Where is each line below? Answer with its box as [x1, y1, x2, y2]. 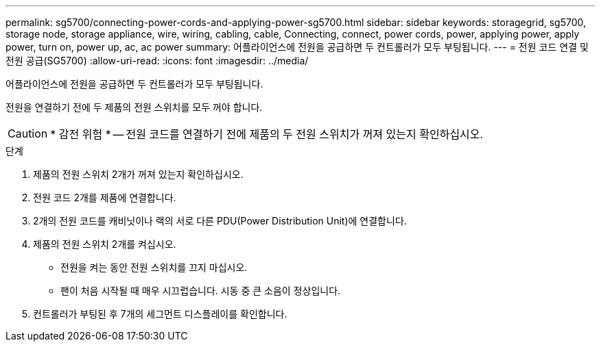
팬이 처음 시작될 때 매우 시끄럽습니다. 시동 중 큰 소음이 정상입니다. [60, 285, 341, 296]
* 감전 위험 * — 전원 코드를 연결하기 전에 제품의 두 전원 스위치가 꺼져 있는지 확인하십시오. [50, 127, 484, 141]
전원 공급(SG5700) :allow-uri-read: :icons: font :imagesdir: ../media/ [5, 55, 309, 66]
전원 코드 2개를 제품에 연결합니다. [33, 192, 176, 203]
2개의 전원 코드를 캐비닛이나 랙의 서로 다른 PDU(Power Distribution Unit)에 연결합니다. [33, 215, 407, 227]
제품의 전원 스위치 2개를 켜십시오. [33, 238, 176, 250]
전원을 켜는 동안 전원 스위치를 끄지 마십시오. [60, 261, 248, 273]
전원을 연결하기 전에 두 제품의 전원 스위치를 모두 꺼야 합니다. [5, 101, 263, 113]
